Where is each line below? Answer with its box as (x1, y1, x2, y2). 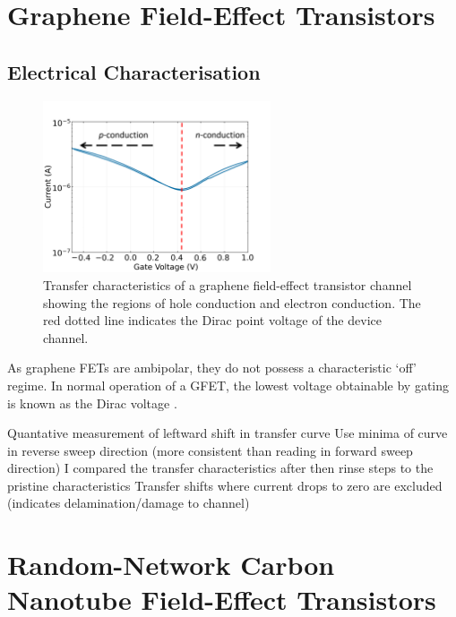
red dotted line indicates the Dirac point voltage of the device (43, 311, 382, 330)
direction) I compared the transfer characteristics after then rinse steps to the (7, 458, 434, 477)
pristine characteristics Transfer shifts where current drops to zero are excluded (7, 476, 443, 494)
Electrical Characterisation (7, 57, 261, 85)
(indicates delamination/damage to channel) (7, 493, 250, 512)
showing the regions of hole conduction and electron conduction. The (43, 293, 421, 312)
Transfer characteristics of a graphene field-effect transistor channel (43, 275, 412, 294)
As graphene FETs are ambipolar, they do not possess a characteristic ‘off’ (7, 358, 417, 377)
